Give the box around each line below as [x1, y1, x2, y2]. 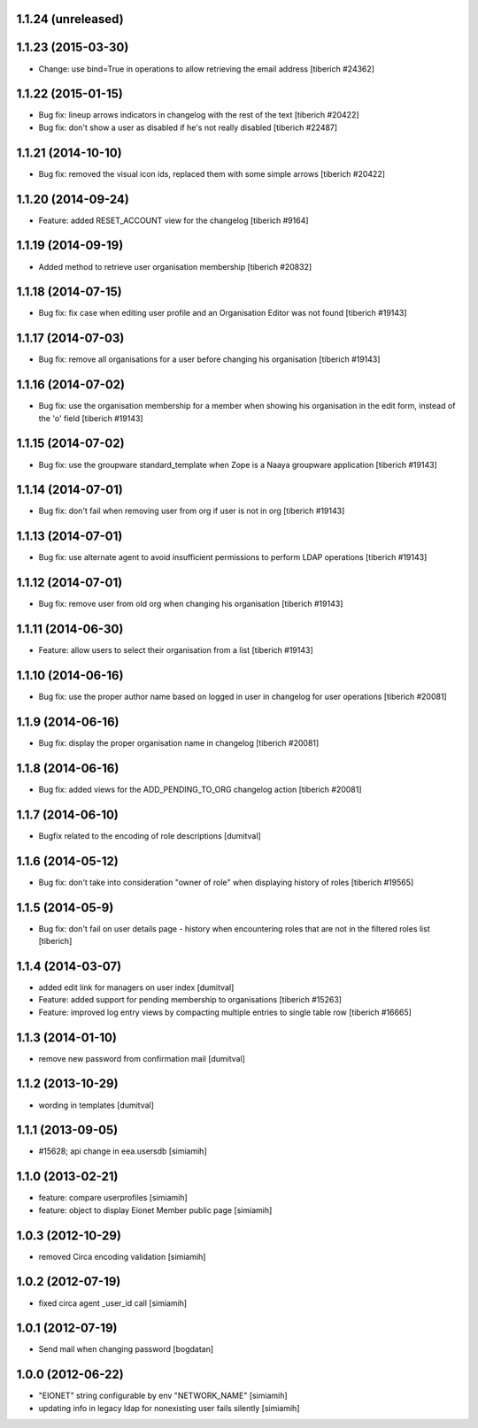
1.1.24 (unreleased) [16, 12, 124, 27]
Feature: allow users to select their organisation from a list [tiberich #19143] [38, 645, 313, 656]
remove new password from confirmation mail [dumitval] [38, 1053, 245, 1063]
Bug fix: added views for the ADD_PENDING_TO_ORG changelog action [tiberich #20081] [38, 784, 362, 795]
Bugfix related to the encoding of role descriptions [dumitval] [38, 830, 261, 841]
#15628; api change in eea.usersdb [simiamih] [38, 1146, 207, 1156]
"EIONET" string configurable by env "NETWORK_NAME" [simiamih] [38, 1390, 288, 1401]
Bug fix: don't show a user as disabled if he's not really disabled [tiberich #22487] [38, 122, 338, 133]
